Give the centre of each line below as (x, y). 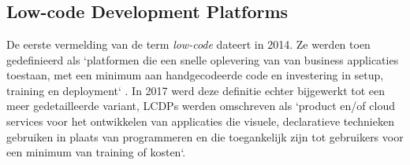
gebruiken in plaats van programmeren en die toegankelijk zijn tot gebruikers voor (205, 136)
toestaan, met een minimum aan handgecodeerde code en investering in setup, (195, 75)
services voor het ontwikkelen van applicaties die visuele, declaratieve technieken (200, 121)
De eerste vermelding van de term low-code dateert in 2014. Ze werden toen (188, 44)
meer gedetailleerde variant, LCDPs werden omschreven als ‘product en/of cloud (201, 106)
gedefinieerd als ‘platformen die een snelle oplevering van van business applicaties (203, 59)
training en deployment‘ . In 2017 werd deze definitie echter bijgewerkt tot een (196, 90)
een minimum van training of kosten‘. (96, 152)
